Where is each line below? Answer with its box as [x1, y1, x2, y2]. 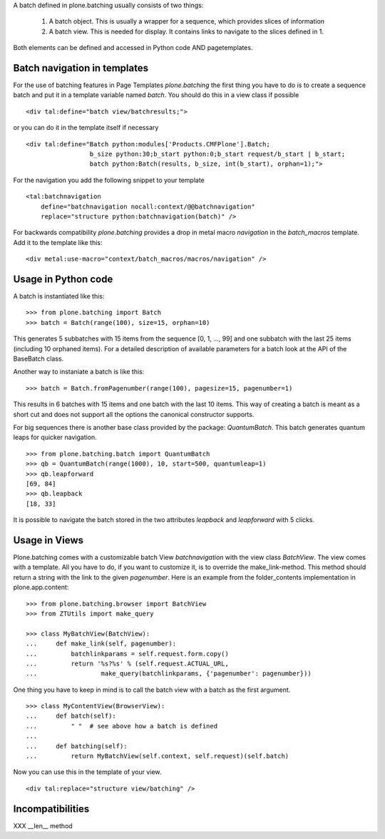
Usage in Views [13, 534, 84, 546]
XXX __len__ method [13, 821, 73, 830]
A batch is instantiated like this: [13, 292, 105, 301]
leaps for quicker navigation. [13, 433, 98, 442]
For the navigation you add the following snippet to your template [13, 176, 205, 184]
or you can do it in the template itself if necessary [13, 124, 159, 132]
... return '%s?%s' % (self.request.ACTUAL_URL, [26, 659, 230, 668]
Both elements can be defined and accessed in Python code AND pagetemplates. [13, 44, 253, 52]
